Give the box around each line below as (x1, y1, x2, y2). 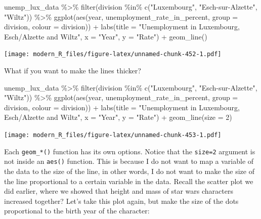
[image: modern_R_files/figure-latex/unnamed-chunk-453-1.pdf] (4, 132, 222, 139)
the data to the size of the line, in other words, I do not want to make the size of (4, 165, 254, 176)
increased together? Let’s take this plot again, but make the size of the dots (4, 195, 239, 206)
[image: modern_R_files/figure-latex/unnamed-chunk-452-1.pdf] (4, 51, 222, 58)
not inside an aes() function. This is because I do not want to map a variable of (4, 156, 254, 166)
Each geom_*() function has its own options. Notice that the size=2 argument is (4, 146, 255, 156)
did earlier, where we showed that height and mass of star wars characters (4, 186, 233, 196)
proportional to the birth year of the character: (4, 205, 150, 216)
